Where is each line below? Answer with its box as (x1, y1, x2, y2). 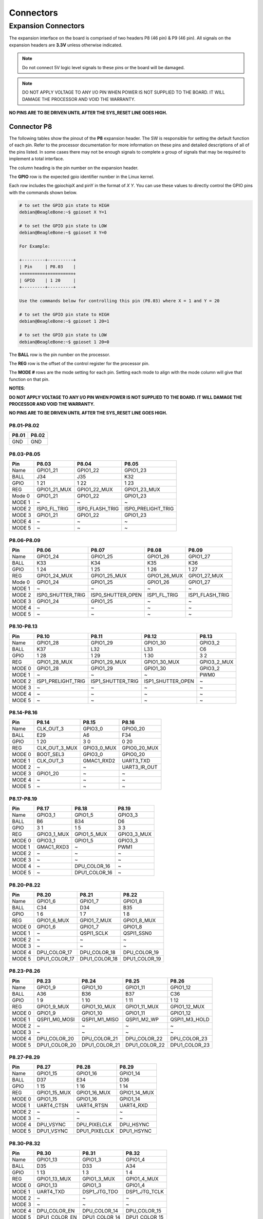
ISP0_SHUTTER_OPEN (91, 591, 142, 598)
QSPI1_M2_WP (125, 1016, 159, 1022)
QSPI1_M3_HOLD (170, 1016, 209, 1022)
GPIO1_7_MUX (79, 917, 112, 924)
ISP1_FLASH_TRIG (188, 591, 230, 598)
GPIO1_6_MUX (37, 917, 69, 924)
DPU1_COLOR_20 (37, 1042, 76, 1048)
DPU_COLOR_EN (37, 1207, 75, 1214)
